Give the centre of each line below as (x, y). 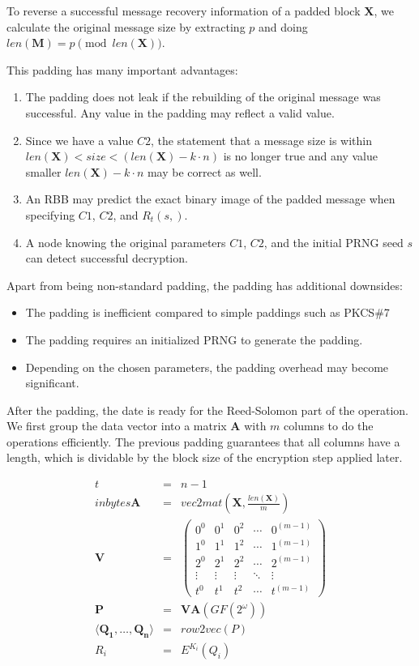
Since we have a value (79, 140)
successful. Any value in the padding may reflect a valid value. (180, 112)
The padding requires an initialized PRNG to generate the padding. (194, 339)
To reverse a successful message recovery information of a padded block (184, 11)
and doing (283, 26)
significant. (52, 383)
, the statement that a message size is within (261, 140)
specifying (50, 214)
